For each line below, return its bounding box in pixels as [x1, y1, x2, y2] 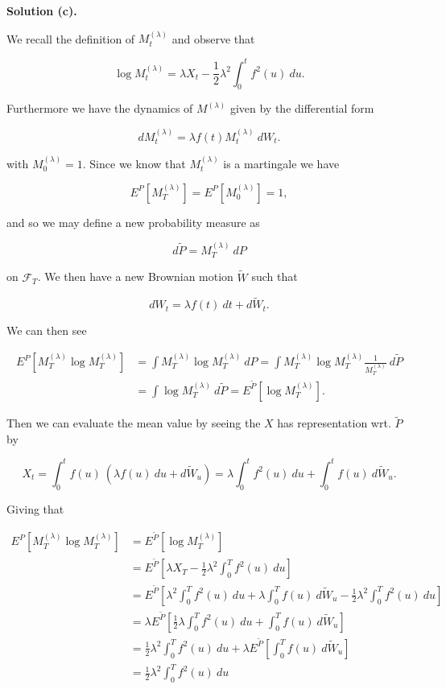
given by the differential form [229, 100, 374, 117]
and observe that [171, 30, 255, 47]
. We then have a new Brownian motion [37, 268, 233, 285]
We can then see [6, 322, 87, 339]
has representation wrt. [277, 415, 391, 431]
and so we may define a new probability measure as [6, 213, 260, 230]
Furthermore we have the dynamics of [6, 100, 193, 117]
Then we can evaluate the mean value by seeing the [6, 415, 261, 431]
